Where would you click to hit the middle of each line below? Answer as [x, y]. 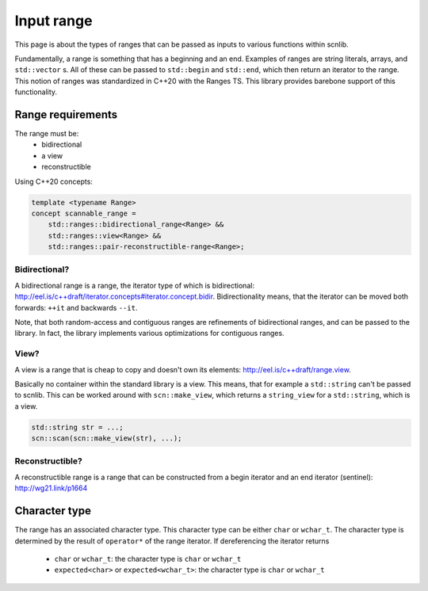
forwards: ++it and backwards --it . [76, 307]
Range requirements [66, 114]
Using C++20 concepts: [53, 181]
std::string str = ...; [78, 427]
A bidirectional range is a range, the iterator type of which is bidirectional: [135, 285]
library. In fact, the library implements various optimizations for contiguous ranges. [149, 334]
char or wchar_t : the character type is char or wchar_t [148, 559]
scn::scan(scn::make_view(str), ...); [107, 438]
